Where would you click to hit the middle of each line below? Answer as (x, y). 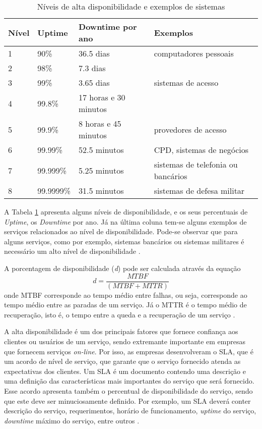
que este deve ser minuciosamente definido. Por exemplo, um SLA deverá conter (127, 400)
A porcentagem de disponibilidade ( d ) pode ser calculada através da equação (122, 268)
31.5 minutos (101, 191)
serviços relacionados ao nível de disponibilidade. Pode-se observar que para (121, 231)
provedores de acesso (190, 129)
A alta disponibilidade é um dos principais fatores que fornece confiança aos (121, 331)
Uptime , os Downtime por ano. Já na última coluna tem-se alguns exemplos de (125, 221)
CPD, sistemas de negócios (201, 150)
